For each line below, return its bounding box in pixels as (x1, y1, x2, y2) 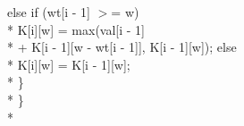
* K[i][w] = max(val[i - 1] (7, 20, 145, 38)
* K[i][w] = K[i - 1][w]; (7, 55, 130, 73)
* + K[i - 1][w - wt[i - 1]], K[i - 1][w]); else (7, 38, 237, 56)
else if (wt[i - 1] (7, 3, 91, 21)
